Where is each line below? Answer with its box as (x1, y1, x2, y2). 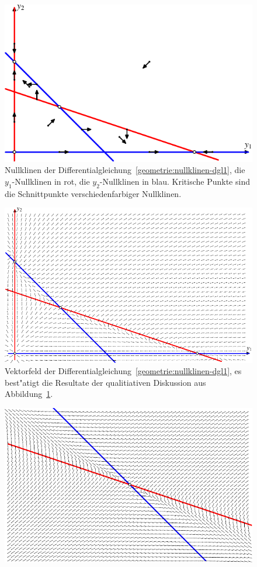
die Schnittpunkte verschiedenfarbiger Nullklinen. (5, 187, 182, 199)
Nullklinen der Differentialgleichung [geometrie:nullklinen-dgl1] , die (5, 164, 245, 176)
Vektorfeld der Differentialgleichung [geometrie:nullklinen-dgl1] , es (5, 365, 242, 377)
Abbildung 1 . (5, 388, 53, 400)
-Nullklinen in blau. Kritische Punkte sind (99, 175, 250, 187)
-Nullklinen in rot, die (12, 175, 90, 187)
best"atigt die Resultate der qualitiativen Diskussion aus (5, 376, 206, 388)
